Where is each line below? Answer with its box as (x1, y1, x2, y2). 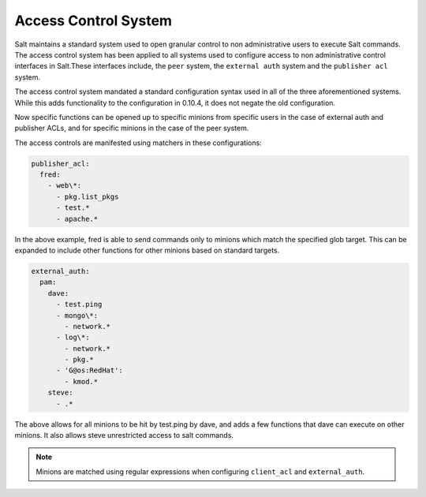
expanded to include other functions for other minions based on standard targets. (14, 245, 280, 255)
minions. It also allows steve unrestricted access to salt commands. (14, 431, 234, 440)
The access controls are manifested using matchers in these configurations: (14, 138, 262, 148)
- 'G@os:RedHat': (56, 366, 124, 375)
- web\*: (47, 181, 82, 190)
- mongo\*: (56, 311, 99, 319)
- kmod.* (64, 377, 99, 386)
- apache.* (56, 214, 99, 223)
